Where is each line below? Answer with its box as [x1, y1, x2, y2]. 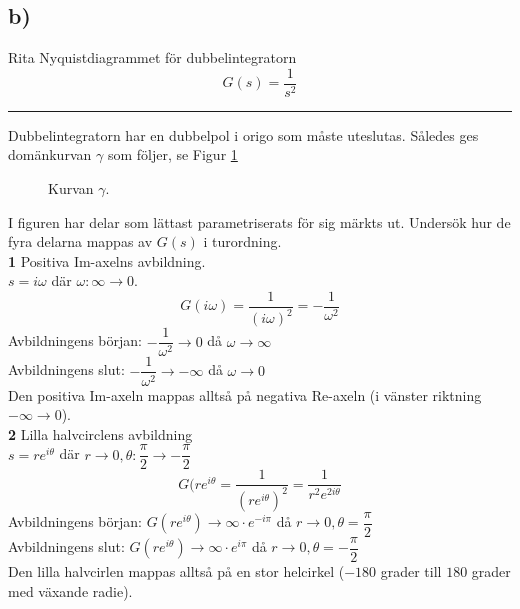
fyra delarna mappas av [8, 231, 153, 252]
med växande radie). [8, 580, 133, 601]
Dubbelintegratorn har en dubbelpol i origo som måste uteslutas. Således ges [8, 124, 479, 145]
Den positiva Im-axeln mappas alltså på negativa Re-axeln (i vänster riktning [8, 384, 482, 405]
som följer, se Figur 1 [107, 144, 238, 165]
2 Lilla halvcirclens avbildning [8, 423, 193, 444]
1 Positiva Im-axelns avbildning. [8, 250, 206, 271]
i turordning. [203, 231, 282, 252]
